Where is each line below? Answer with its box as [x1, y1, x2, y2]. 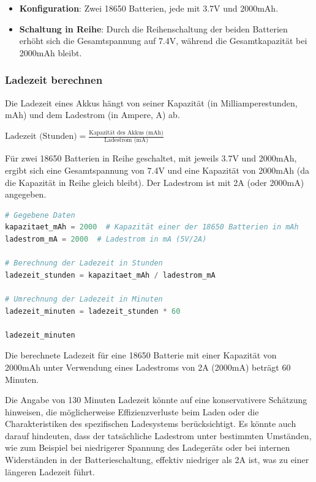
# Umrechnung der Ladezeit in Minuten [5, 294, 163, 303]
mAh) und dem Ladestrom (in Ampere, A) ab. [5, 108, 180, 121]
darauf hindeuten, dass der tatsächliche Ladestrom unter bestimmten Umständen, [5, 429, 312, 442]
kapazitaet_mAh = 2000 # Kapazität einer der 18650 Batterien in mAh [5, 223, 299, 232]
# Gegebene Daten [5, 210, 75, 220]
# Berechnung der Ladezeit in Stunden [5, 259, 163, 268]
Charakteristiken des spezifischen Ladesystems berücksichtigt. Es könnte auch [5, 417, 296, 430]
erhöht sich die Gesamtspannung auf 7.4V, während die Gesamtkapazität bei [19, 34, 307, 47]
